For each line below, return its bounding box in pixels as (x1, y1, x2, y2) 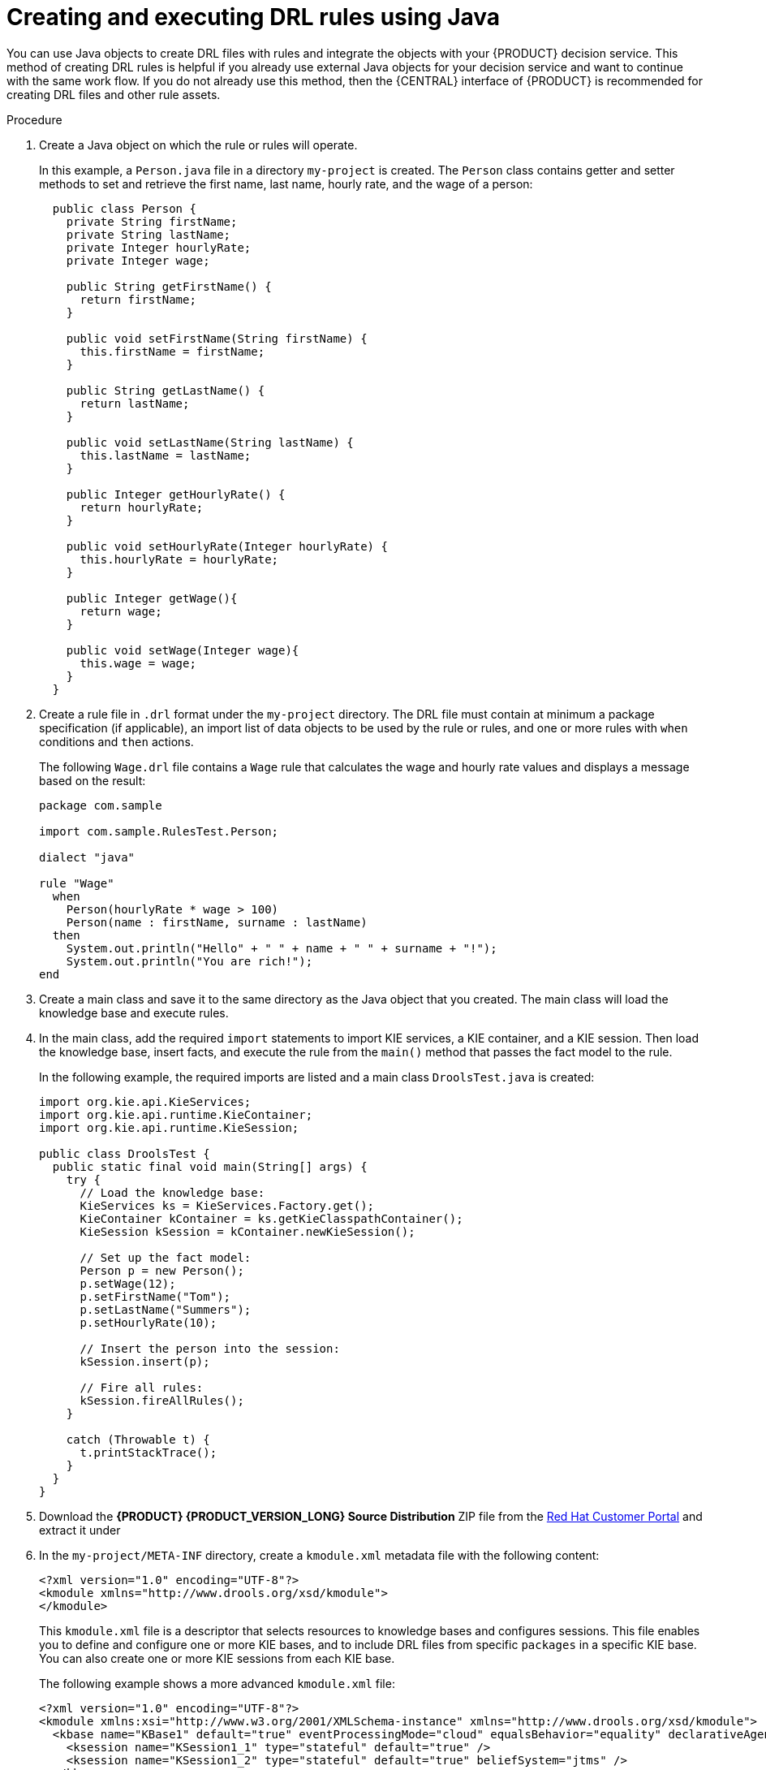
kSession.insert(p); (80, 1354, 210, 1368)
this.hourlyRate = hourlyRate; (80, 552, 279, 566)
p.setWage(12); (80, 1276, 176, 1290)
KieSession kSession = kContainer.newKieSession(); (80, 1224, 415, 1238)
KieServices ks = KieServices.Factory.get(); (80, 1198, 375, 1212)
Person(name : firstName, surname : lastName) (66, 915, 368, 929)
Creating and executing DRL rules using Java (6, 3, 501, 31)
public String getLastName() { (66, 383, 265, 397)
